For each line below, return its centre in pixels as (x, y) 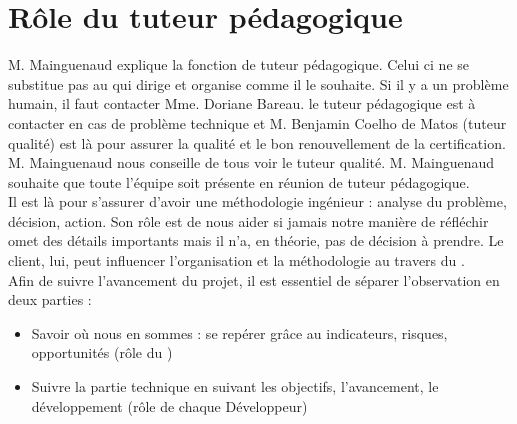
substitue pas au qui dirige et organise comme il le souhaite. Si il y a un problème (258, 83)
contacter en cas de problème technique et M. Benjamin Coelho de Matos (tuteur (257, 122)
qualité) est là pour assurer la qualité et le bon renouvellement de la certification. (257, 142)
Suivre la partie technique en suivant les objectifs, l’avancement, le (235, 386)
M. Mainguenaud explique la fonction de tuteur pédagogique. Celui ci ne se (238, 64)
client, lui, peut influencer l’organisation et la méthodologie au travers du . (236, 260)
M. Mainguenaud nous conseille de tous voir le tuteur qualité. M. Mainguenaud (251, 162)
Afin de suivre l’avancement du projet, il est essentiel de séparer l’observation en (254, 279)
